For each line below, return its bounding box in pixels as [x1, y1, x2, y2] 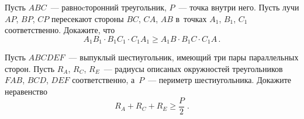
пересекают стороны [51, 12, 124, 24]
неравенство [5, 85, 48, 98]
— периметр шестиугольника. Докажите [148, 74, 291, 86]
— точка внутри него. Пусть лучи [178, 1, 299, 13]
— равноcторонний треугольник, [50, 1, 167, 13]
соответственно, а [72, 74, 135, 86]
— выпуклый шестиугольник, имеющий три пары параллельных [68, 51, 299, 63]
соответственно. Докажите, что [5, 24, 115, 36]
